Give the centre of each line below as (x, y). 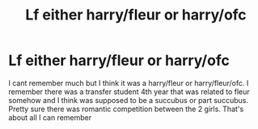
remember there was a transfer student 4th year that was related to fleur (129, 92)
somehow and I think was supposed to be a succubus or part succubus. (129, 100)
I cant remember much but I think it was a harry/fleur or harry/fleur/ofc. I (129, 83)
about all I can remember (50, 117)
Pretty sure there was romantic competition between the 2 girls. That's (126, 109)
